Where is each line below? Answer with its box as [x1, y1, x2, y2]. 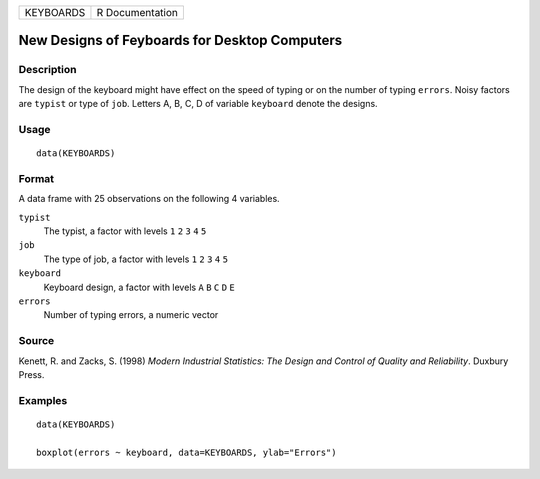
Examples [18, 393, 68, 407]
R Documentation [96, 6, 179, 19]
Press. [18, 368, 45, 380]
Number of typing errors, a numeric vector [43, 309, 219, 321]
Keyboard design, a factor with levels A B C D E [43, 281, 235, 293]
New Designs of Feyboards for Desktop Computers [18, 32, 343, 49]
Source [18, 334, 55, 348]
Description [18, 63, 77, 77]
